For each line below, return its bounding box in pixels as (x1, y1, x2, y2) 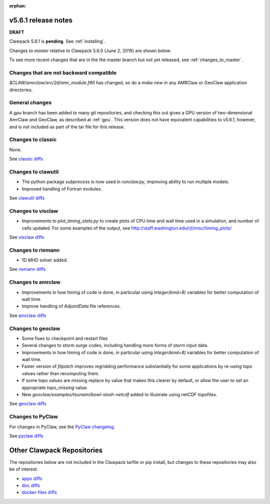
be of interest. (9, 466, 38, 472)
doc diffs (21, 482, 40, 488)
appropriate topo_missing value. (21, 384, 88, 391)
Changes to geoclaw (9, 325, 60, 332)
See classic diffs (9, 156, 43, 162)
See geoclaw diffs (9, 401, 46, 407)
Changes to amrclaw (9, 279, 60, 286)
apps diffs (21, 475, 42, 481)
